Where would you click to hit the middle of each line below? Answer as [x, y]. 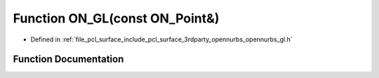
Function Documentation [68, 59]
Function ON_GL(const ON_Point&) [116, 18]
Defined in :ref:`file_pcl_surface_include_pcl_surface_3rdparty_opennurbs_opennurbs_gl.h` [161, 39]
